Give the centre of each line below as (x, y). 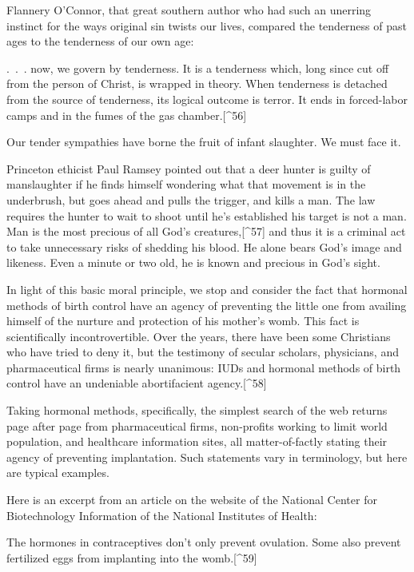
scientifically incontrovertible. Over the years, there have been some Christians (199, 336)
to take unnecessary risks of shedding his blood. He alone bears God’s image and (204, 246)
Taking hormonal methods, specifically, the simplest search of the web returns (197, 410)
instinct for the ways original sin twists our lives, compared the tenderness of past (207, 25)
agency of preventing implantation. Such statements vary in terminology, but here (207, 457)
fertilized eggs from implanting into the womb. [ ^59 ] (132, 557)
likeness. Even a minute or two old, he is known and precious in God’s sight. (193, 262)
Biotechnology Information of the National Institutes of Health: (162, 515)
